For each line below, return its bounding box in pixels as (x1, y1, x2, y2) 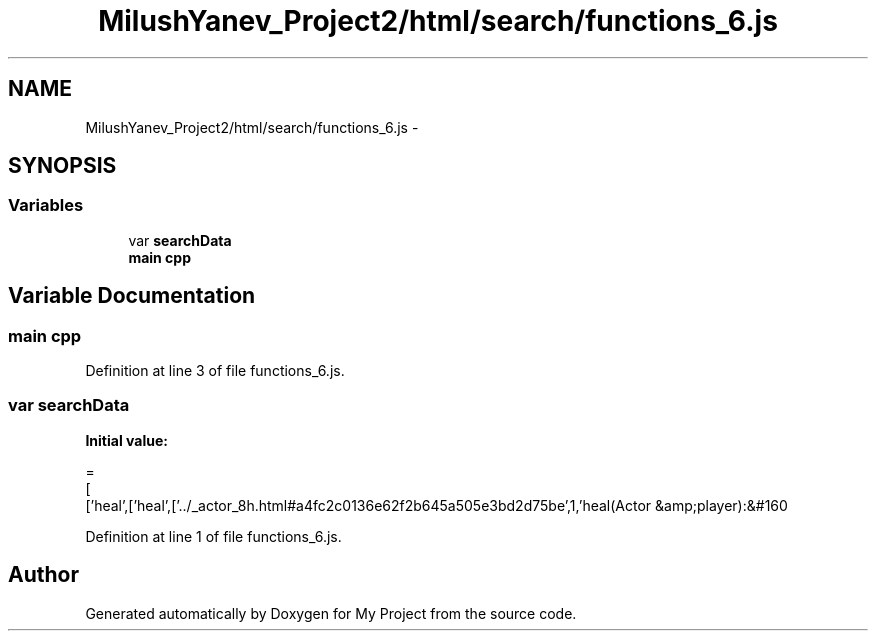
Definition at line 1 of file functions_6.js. (85, 527, 342, 545)
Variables (8, 195, 84, 216)
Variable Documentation (8, 283, 256, 309)
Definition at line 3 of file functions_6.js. (85, 362, 345, 380)
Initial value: (85, 431, 168, 449)
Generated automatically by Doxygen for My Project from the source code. (85, 604, 577, 622)
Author (8, 562, 79, 588)
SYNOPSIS (8, 153, 117, 179)
